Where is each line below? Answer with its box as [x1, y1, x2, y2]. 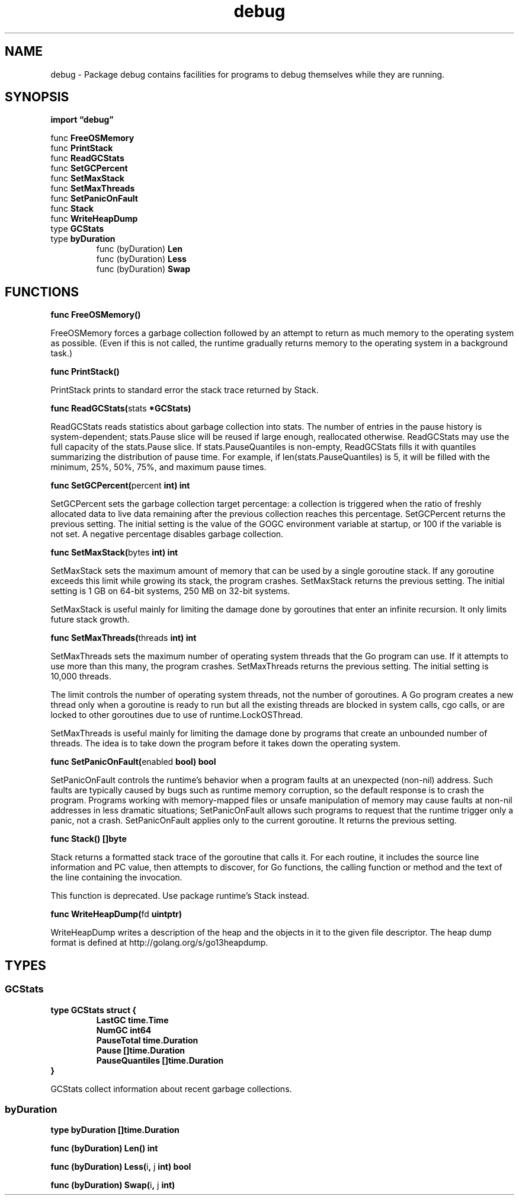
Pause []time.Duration [96, 1045, 185, 1055]
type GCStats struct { [50, 1004, 136, 1015]
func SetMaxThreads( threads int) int [50, 633, 197, 643]
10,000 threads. [50, 671, 111, 682]
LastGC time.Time [96, 1014, 169, 1025]
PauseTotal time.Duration [96, 1035, 198, 1045]
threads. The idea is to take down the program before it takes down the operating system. [50, 738, 401, 749]
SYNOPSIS [5, 90, 69, 105]
